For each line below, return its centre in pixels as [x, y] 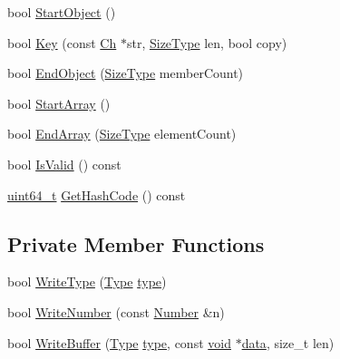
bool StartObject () [62, 12]
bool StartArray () [59, 103]
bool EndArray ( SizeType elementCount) [122, 134]
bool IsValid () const [64, 164]
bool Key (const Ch [62, 42]
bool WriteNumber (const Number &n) [116, 311]
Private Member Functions [136, 243]
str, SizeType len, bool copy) [207, 42]
